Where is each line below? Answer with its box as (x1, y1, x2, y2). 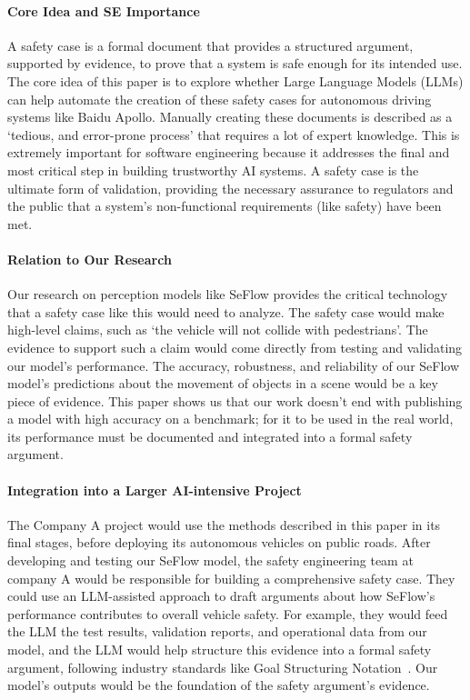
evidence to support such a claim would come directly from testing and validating (7, 337, 463, 356)
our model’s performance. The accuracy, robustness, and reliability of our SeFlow (7, 355, 460, 375)
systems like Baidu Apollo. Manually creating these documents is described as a (7, 107, 453, 126)
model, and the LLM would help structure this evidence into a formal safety (7, 640, 432, 659)
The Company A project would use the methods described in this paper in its (7, 515, 441, 534)
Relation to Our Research (7, 249, 172, 268)
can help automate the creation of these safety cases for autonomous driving (7, 89, 432, 108)
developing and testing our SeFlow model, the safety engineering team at (7, 551, 414, 570)
